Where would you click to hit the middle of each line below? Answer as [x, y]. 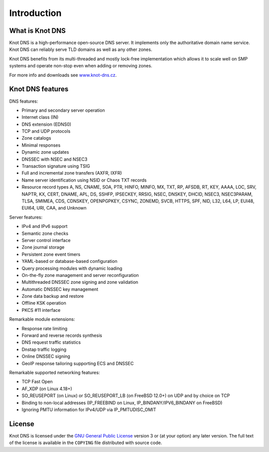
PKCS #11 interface [41, 310]
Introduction [35, 13]
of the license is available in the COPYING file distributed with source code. [86, 443]
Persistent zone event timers [51, 254]
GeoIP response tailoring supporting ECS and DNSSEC [78, 363]
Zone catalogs [36, 138]
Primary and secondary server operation [63, 110]
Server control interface [46, 240]
